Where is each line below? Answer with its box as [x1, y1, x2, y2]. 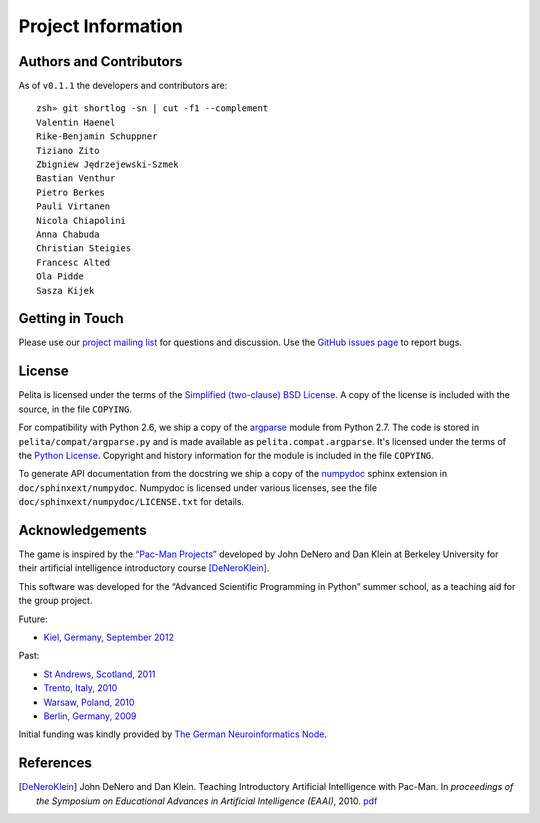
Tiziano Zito [36, 145, 100, 156]
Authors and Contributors [18, 53, 183, 70]
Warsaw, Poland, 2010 [43, 696, 135, 708]
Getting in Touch [18, 310, 124, 327]
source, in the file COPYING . [18, 403, 132, 415]
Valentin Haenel [36, 116, 116, 128]
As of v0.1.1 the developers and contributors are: [18, 80, 228, 92]
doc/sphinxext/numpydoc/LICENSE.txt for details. [18, 496, 245, 508]
